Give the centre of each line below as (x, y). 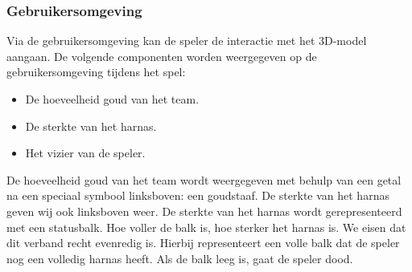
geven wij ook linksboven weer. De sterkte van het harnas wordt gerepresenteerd (204, 211)
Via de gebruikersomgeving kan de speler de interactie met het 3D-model (187, 41)
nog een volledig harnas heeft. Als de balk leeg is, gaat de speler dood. (180, 258)
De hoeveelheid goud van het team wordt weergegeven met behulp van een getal (204, 179)
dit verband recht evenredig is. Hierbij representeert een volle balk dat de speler (203, 243)
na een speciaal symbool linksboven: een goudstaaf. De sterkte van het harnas (198, 195)
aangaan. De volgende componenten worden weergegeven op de (162, 56)
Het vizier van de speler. (85, 153)
